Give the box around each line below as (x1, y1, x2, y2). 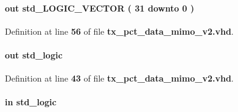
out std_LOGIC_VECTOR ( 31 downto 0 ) (5, 1, 195, 14)
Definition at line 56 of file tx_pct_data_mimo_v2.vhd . (5, 24, 234, 37)
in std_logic (5, 96, 57, 108)
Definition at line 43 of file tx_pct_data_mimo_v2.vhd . (5, 72, 234, 85)
